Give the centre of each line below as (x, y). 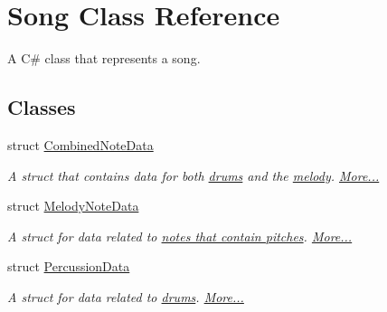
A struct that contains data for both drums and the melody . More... (193, 175)
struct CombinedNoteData (80, 144)
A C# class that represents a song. (104, 58)
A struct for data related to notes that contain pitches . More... (180, 236)
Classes (42, 107)
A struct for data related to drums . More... (126, 296)
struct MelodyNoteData (73, 206)
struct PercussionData (69, 266)
